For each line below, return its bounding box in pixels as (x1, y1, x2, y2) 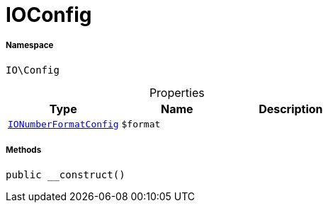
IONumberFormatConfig (8, 118, 119, 129)
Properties (149, 85, 205, 100)
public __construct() (6, 168, 125, 180)
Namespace (6, 40, 54, 51)
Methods (6, 145, 42, 156)
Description (259, 101, 323, 116)
